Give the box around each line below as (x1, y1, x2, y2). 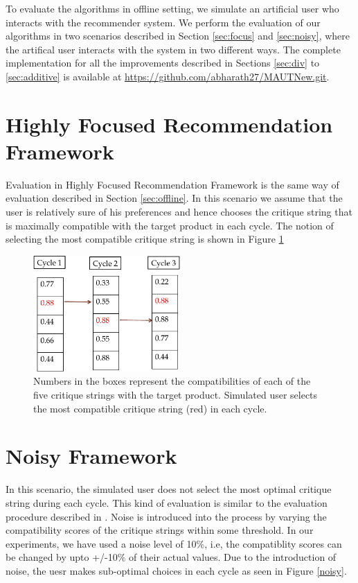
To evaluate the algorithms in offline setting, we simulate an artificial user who (6, 1, 339, 15)
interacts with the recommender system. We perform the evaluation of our (6, 15, 321, 29)
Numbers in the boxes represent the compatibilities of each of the (33, 374, 311, 388)
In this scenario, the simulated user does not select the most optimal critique (6, 482, 332, 496)
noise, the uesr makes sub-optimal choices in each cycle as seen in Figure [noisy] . (6, 563, 347, 577)
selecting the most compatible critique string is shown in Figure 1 (6, 232, 284, 246)
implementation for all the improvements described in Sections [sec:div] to (6, 55, 320, 70)
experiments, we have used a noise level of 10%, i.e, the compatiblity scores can (6, 536, 342, 550)
